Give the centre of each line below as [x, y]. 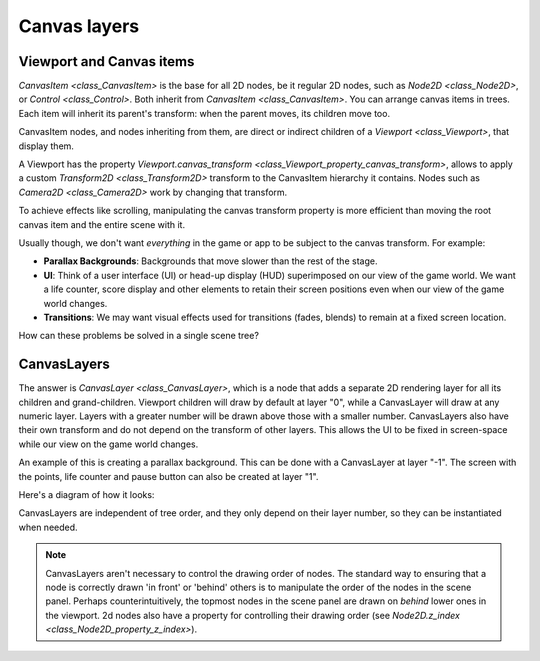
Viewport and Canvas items [106, 61]
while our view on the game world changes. [108, 444]
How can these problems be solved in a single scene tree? [139, 336]
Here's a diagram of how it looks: [86, 494]
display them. [46, 146]
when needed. [48, 527]
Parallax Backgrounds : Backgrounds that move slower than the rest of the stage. [210, 261]
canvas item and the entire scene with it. [101, 224]
